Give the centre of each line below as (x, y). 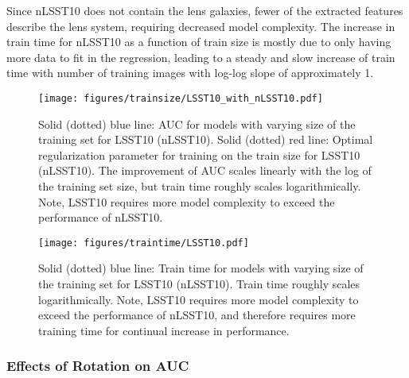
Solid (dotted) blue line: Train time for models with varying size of (201, 268)
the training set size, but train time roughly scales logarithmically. (200, 186)
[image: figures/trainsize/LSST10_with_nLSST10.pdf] (181, 98)
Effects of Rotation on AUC (98, 366)
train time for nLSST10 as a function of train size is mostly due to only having (199, 42)
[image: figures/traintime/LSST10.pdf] (144, 243)
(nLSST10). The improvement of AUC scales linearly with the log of (205, 170)
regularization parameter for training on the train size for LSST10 (199, 154)
